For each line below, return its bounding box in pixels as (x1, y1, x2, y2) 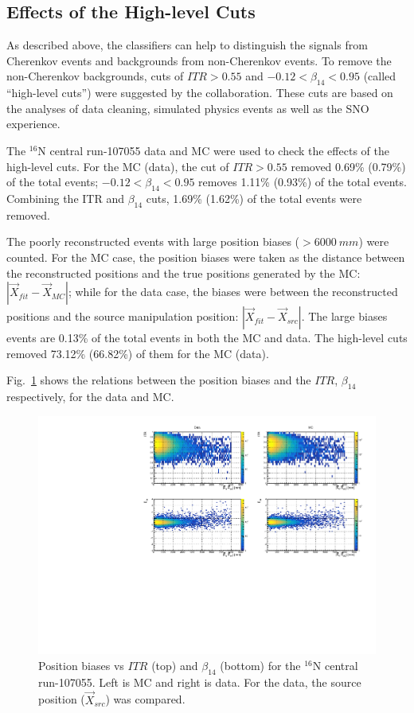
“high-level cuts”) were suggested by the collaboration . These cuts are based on (6, 84, 393, 101)
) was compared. (105, 691, 186, 707)
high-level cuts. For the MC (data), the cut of (6, 158, 229, 174)
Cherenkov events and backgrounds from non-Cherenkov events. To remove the (6, 52, 392, 68)
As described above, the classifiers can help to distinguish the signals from (6, 37, 368, 53)
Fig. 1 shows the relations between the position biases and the (6, 372, 311, 388)
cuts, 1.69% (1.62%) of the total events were (146, 189, 362, 206)
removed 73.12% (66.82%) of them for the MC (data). (6, 345, 269, 361)
